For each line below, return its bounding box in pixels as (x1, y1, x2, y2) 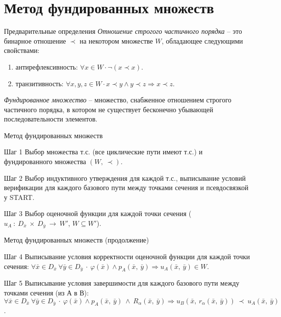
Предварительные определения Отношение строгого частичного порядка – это (4, 26, 242, 36)
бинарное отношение (4, 35, 66, 46)
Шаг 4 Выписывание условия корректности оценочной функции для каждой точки (4, 251, 250, 262)
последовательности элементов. (4, 114, 98, 124)
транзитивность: (15, 78, 64, 88)
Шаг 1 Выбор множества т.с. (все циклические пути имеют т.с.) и (4, 146, 203, 157)
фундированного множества (4, 156, 86, 167)
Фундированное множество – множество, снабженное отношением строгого (4, 95, 231, 105)
